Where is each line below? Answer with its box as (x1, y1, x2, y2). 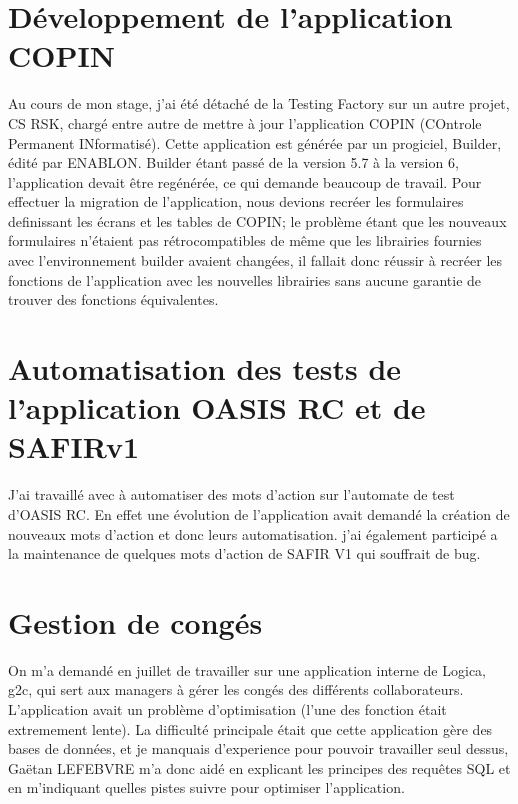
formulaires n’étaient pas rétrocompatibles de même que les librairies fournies (8, 230, 482, 251)
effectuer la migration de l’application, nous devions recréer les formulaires (8, 191, 464, 212)
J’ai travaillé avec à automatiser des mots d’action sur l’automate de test (8, 484, 455, 505)
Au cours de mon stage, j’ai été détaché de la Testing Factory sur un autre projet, (8, 93, 510, 114)
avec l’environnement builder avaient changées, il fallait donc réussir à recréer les (8, 250, 503, 271)
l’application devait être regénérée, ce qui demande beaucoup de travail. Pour (8, 171, 482, 192)
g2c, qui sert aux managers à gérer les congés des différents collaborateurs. (8, 679, 464, 700)
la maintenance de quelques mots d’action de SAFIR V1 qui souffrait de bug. (8, 543, 481, 564)
